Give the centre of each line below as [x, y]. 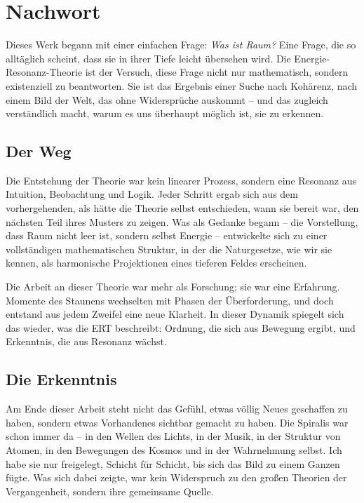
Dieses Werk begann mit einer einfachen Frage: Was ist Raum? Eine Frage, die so [181, 45]
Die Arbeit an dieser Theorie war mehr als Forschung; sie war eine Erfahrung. [173, 287]
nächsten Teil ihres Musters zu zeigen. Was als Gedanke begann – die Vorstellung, [182, 221]
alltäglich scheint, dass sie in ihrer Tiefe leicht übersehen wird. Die [148, 58]
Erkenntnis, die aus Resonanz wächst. [86, 341]
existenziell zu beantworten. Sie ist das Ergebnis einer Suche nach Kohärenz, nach [182, 85]
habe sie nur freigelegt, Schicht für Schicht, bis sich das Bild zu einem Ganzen [173, 463]
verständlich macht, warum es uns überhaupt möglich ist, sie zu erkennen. [165, 113]
